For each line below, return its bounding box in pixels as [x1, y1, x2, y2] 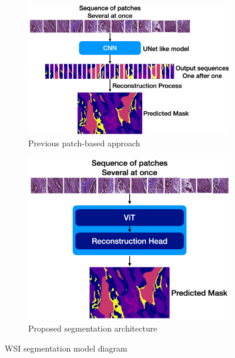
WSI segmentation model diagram [5, 342, 127, 354]
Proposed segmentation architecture [28, 322, 157, 334]
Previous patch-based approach [28, 137, 140, 149]
